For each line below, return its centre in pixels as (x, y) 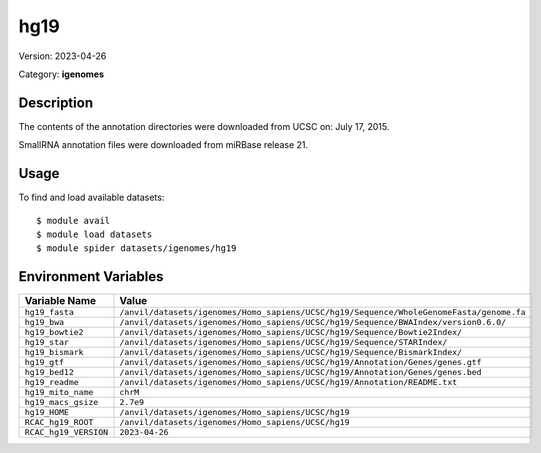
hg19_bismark (54, 352)
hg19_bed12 (49, 372)
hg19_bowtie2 (54, 332)
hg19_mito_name (59, 392)
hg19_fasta (49, 312)
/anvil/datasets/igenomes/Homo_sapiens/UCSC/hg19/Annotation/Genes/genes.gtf (300, 362)
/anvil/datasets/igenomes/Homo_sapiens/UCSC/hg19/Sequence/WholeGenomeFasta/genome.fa (322, 312)
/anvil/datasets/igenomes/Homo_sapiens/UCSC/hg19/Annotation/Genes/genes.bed (300, 372)
